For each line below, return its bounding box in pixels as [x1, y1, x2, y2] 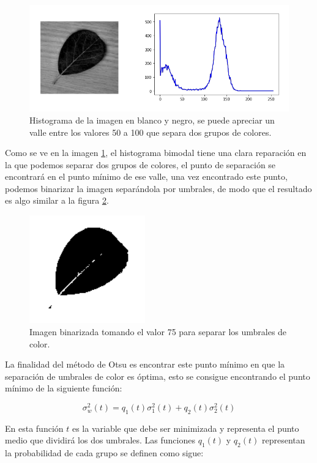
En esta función [5, 421, 64, 434]
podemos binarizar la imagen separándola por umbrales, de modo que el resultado [5, 182, 312, 194]
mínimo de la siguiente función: [5, 382, 122, 394]
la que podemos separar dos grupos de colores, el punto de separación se [5, 158, 276, 171]
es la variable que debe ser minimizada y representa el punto [72, 421, 299, 434]
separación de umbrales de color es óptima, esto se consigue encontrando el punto [5, 369, 310, 382]
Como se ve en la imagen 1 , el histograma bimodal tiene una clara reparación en [5, 146, 307, 159]
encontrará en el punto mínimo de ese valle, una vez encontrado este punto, [5, 170, 288, 183]
